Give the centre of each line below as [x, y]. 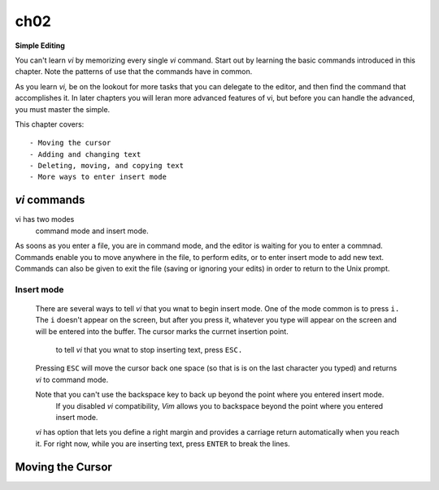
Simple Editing [40, 46]
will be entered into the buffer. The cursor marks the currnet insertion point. [162, 331]
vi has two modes [45, 219]
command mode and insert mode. [92, 231]
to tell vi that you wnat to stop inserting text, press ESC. [149, 350]
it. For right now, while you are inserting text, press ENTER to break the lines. [163, 444]
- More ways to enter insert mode [98, 177]
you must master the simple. [63, 109]
